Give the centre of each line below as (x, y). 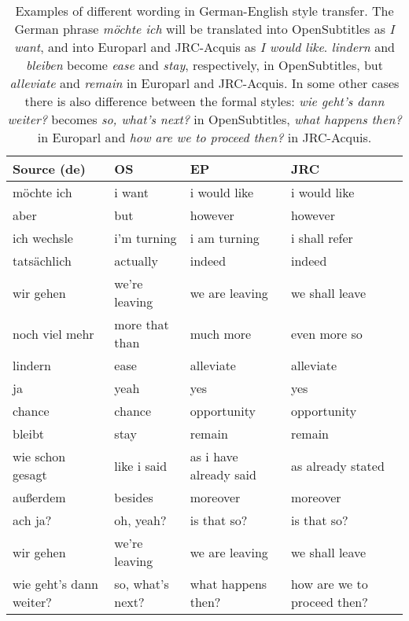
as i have (214, 456)
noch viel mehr (53, 333)
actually (136, 261)
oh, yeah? (140, 520)
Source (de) (49, 169)
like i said (141, 465)
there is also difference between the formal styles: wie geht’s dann (204, 101)
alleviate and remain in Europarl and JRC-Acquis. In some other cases (204, 83)
